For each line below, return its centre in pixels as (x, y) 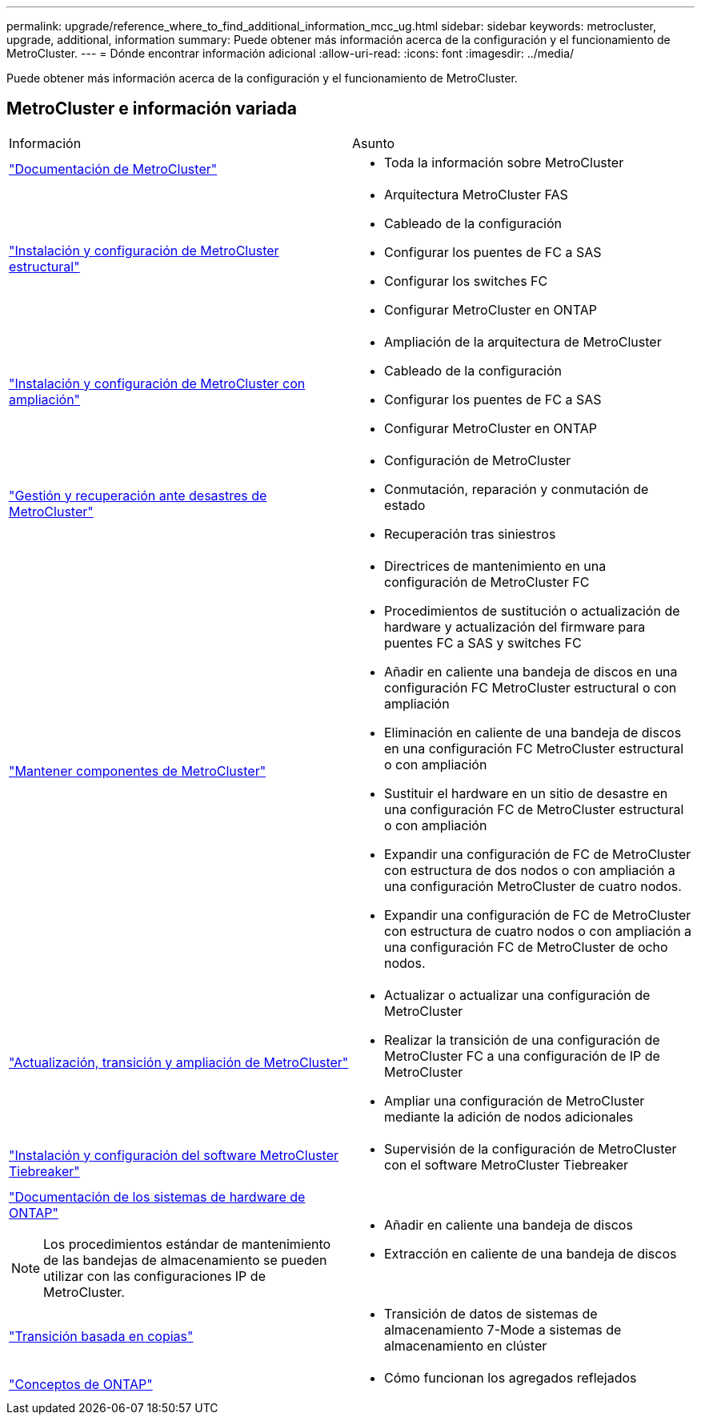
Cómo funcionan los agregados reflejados (511, 1377)
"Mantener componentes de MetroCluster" (138, 771)
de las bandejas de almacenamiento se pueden (185, 1260)
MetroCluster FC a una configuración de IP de (522, 1056)
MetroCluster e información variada (152, 109)
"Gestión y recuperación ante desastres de (138, 495)
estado (405, 505)
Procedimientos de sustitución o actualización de (532, 610)
